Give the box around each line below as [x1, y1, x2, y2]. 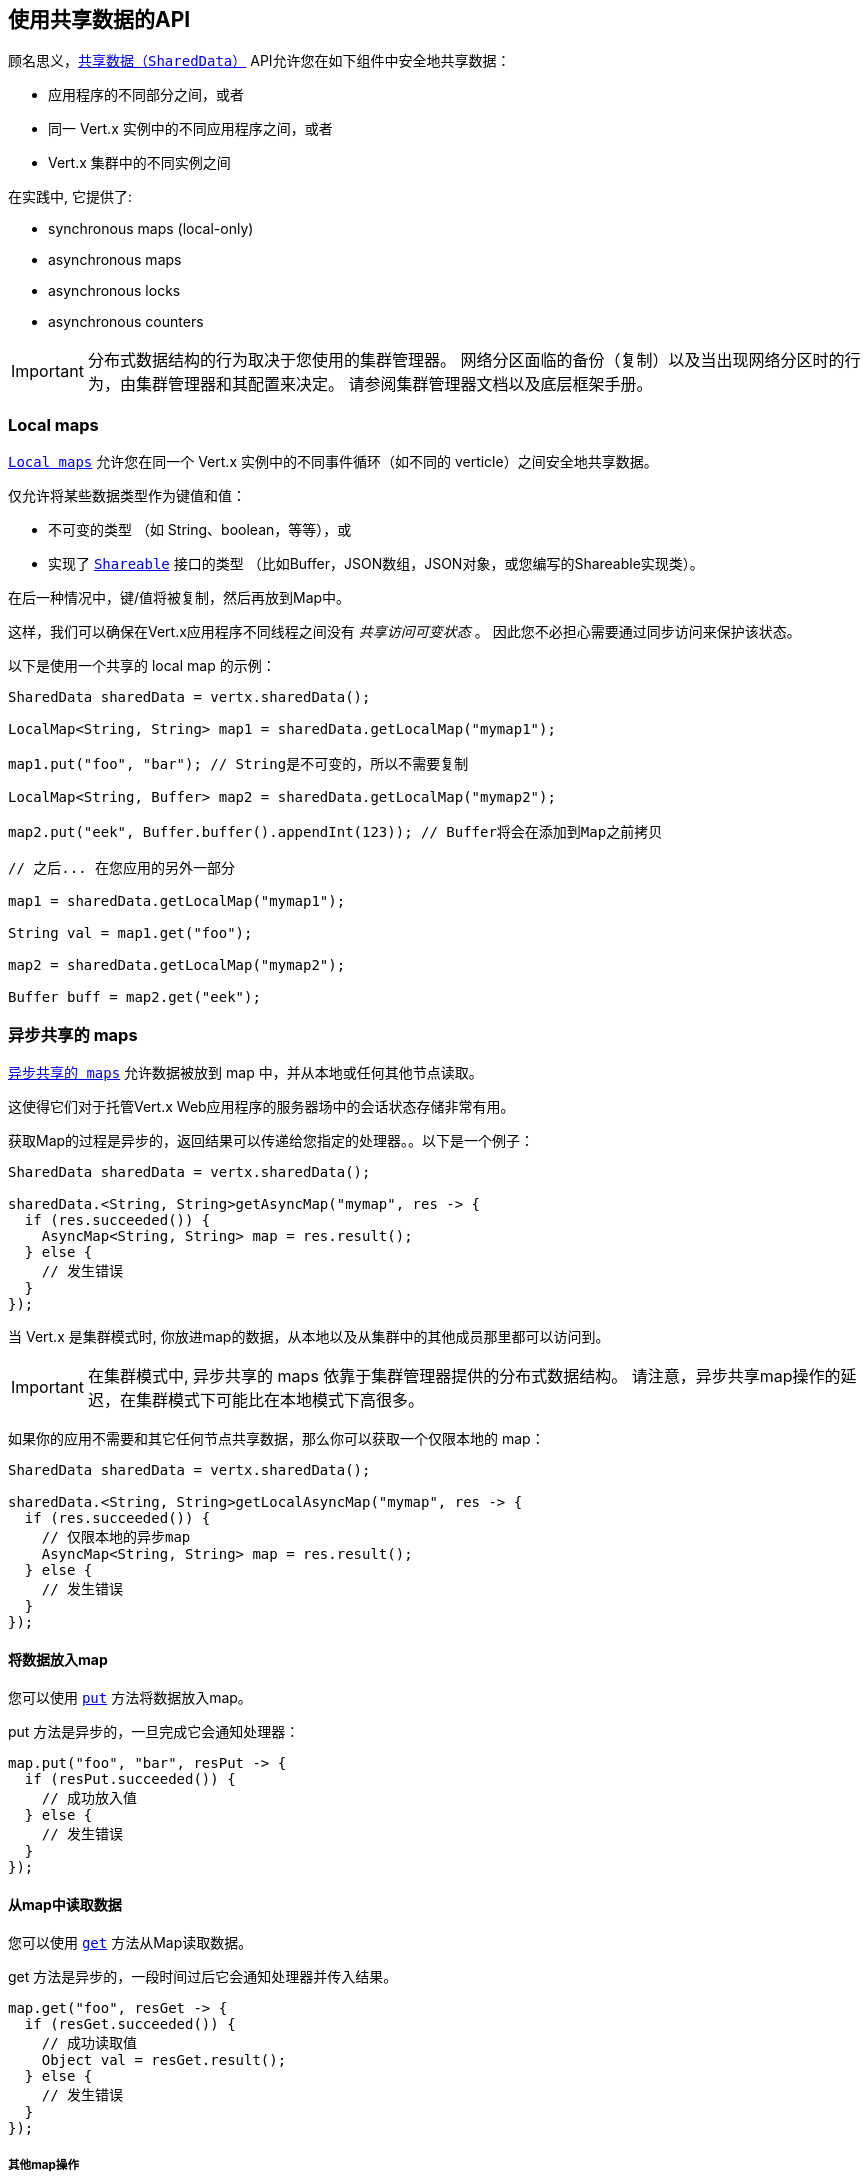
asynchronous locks [48, 282, 181, 300]
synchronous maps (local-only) [48, 220, 254, 238]
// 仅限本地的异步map [41, 1528, 191, 1545]
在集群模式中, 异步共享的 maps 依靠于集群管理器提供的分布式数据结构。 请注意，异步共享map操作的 [87, 1365, 841, 1386]
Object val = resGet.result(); [41, 2052, 287, 2069]
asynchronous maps [48, 251, 182, 269]
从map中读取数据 [8, 1895, 122, 1913]
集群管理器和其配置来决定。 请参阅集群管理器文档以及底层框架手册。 [135, 374, 653, 395]
